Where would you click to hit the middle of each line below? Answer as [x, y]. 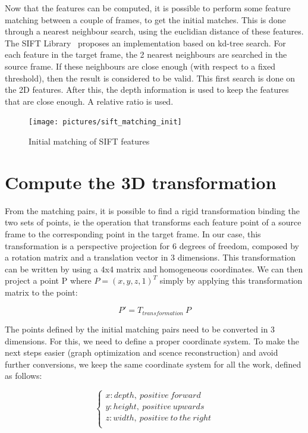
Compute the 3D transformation [141, 182]
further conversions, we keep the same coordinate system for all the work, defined [153, 364]
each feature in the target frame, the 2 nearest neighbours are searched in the [146, 54]
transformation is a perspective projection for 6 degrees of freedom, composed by [152, 245]
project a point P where [48, 280]
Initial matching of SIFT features [89, 141]
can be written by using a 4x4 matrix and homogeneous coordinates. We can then [154, 269]
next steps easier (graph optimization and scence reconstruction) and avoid [142, 352]
